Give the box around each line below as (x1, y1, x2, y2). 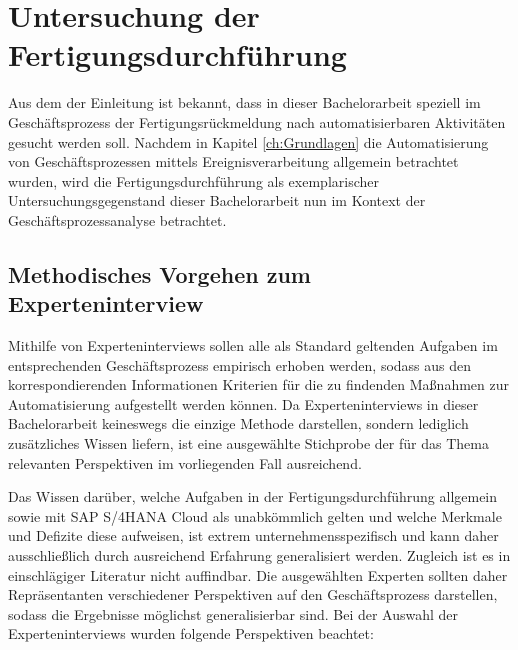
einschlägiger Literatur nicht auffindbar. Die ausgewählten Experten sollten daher (8, 564, 508, 585)
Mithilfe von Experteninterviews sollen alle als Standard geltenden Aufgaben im (8, 335, 498, 356)
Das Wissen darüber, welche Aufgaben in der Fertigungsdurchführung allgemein (8, 486, 498, 507)
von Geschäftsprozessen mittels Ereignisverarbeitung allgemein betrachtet (8, 151, 459, 172)
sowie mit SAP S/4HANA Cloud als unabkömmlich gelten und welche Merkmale (8, 505, 502, 526)
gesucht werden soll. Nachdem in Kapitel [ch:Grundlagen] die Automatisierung (8, 131, 489, 152)
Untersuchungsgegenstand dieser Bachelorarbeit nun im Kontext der (8, 190, 426, 211)
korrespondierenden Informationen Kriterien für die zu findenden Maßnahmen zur (8, 374, 509, 395)
